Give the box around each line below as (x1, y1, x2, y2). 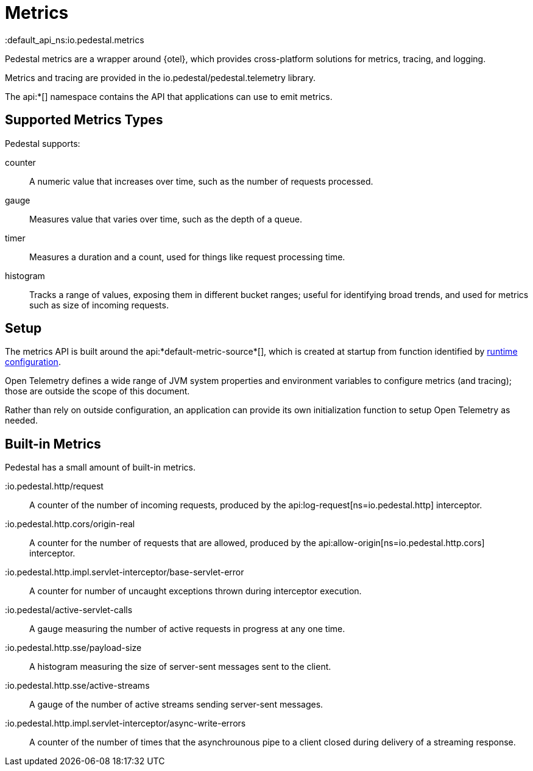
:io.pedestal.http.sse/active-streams (5, 680, 150, 691)
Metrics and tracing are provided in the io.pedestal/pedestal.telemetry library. (5, 72, 316, 83)
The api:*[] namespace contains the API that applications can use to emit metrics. (5, 91, 333, 102)
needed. (5, 415, 38, 426)
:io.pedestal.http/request (5, 481, 104, 492)
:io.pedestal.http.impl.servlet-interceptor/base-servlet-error (5, 567, 244, 578)
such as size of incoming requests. (29, 299, 169, 310)
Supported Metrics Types (5, 112, 163, 128)
